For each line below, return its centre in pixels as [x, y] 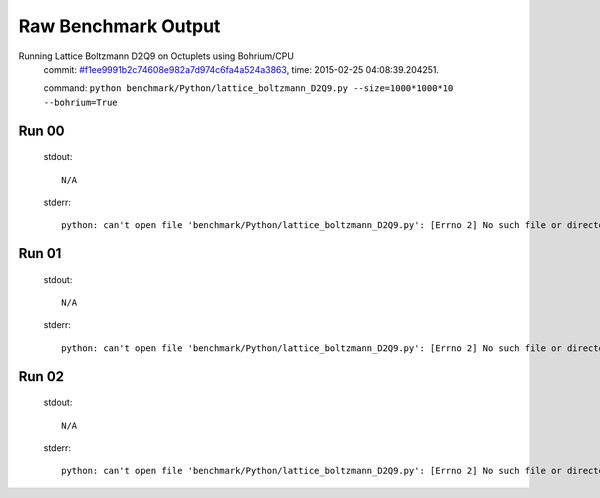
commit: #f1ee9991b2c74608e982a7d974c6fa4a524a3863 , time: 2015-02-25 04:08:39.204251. [241, 69]
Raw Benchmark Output [119, 26]
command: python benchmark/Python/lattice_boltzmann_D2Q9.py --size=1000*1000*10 [248, 88]
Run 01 [40, 253]
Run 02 [41, 376]
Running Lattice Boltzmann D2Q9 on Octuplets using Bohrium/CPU [156, 56]
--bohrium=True [81, 102]
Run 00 [41, 130]
